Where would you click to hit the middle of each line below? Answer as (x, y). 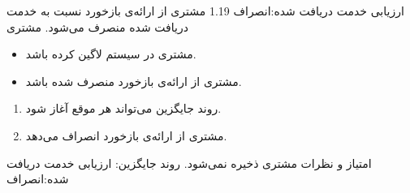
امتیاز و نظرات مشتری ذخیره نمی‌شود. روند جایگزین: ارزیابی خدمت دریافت (189, 163)
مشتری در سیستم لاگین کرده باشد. (111, 54)
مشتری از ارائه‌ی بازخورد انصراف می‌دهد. (126, 135)
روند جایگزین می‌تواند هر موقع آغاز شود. (123, 108)
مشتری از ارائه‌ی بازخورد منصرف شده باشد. (134, 81)
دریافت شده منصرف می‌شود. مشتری (97, 26)
